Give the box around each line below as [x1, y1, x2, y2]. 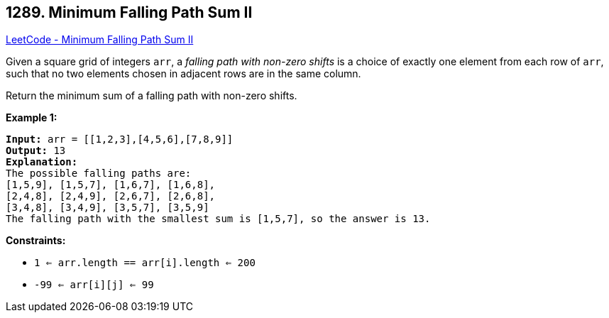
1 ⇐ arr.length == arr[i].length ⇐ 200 [34, 257, 256, 269]
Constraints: [6, 234, 66, 247]
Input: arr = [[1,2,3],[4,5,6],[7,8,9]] [6, 133, 234, 146]
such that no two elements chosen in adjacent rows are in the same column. [6, 67, 361, 80]
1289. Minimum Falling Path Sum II [6, 4, 253, 21]
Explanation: [6, 156, 78, 168]
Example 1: [6, 111, 57, 124]
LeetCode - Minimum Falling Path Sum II [6, 33, 194, 46]
